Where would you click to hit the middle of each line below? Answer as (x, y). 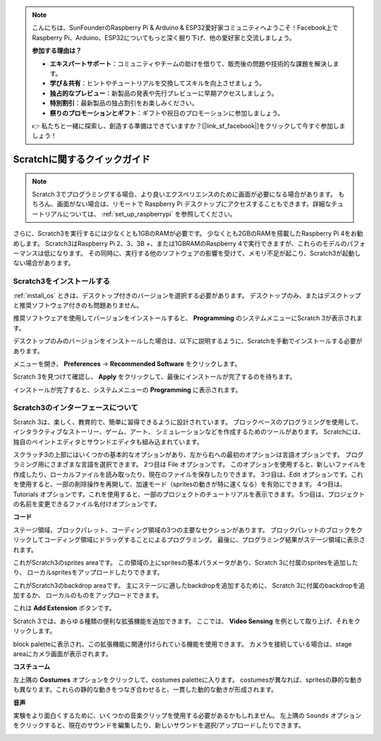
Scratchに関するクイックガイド (82, 160)
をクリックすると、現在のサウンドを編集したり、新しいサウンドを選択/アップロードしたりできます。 (159, 725)
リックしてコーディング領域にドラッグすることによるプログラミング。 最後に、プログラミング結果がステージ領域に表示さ (189, 540)
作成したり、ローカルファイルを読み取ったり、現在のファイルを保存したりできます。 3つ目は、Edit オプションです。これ (188, 474)
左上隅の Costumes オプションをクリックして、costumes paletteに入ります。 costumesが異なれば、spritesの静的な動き (188, 680)
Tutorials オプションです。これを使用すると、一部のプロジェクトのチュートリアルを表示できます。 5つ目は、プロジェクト (189, 494)
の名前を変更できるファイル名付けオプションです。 (87, 503)
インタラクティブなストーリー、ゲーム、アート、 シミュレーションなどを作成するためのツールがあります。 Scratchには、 (189, 432)
